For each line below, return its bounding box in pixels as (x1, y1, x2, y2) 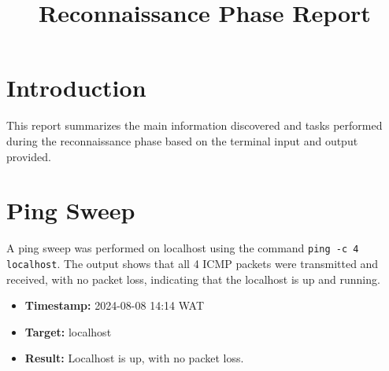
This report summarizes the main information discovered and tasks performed (6, 117, 383, 134)
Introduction (6, 72, 146, 104)
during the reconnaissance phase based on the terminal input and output (6, 132, 358, 149)
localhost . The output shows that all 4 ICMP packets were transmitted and (6, 255, 379, 271)
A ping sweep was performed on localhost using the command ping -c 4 (6, 240, 359, 256)
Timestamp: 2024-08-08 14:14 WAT (24, 297, 205, 314)
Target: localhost (24, 323, 112, 340)
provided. (6, 148, 51, 164)
